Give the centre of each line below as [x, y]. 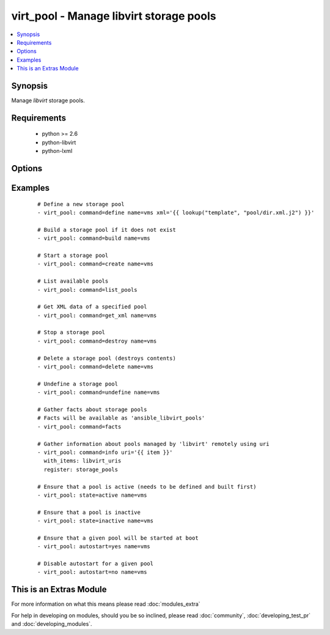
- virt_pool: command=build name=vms [94, 238]
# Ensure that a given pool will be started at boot [118, 538]
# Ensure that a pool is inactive [89, 512]
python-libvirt [59, 142]
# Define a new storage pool [81, 204]
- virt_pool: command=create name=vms [96, 264]
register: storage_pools [81, 469]
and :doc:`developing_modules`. [52, 624]
